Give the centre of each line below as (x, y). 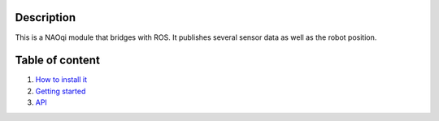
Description (46, 17)
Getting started (61, 91)
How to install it (61, 80)
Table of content (58, 61)
